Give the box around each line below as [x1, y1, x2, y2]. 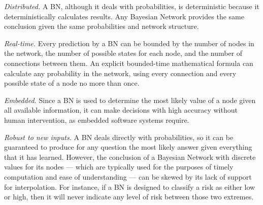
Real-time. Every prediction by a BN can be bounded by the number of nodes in [4, 38, 254, 48]
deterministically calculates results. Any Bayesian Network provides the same [4, 11, 244, 21]
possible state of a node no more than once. [4, 78, 140, 88]
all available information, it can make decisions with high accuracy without [4, 105, 238, 115]
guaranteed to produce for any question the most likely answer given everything [4, 142, 252, 152]
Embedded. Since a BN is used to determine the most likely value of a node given [4, 94, 256, 105]
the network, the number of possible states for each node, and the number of [4, 48, 243, 58]
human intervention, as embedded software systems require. [4, 114, 189, 125]
